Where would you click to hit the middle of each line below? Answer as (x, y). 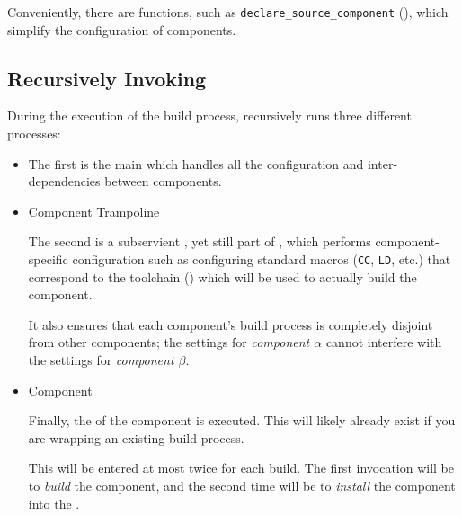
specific (48, 259)
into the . (54, 503)
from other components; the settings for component (169, 342)
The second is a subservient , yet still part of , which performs (200, 241)
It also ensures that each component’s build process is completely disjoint (231, 324)
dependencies (64, 181)
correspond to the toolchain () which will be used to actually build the (222, 276)
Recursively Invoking (107, 78)
